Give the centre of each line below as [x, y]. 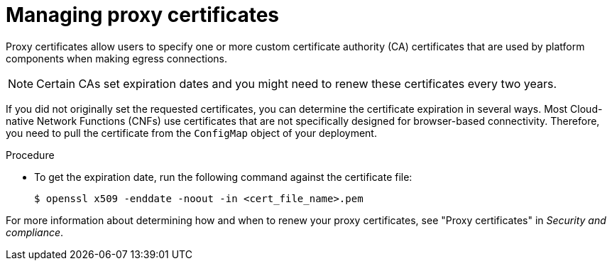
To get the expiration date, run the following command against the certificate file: [223, 177]
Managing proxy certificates [143, 15]
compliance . [35, 232]
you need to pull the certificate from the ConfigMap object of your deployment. [191, 133]
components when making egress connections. [117, 58]
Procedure [30, 155]
